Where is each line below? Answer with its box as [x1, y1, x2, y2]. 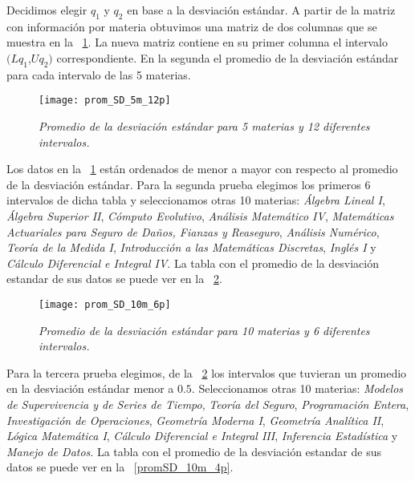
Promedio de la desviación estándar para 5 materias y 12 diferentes [39, 118, 370, 135]
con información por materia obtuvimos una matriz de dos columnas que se [6, 18, 377, 34]
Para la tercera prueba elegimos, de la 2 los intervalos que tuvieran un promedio [6, 364, 407, 381]
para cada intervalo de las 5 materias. [6, 66, 191, 83]
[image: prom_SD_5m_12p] [39, 95, 171, 107]
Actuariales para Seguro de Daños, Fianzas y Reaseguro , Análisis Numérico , [6, 223, 380, 240]
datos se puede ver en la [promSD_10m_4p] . [6, 459, 234, 475]
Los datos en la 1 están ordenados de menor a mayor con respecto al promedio [6, 160, 398, 177]
